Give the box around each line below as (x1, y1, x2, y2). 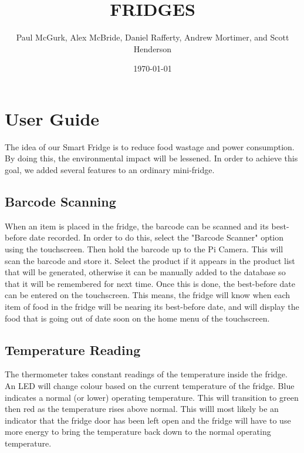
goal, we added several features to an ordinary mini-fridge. (5, 164, 215, 176)
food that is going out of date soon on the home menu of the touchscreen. (5, 312, 270, 324)
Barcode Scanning (5, 192, 116, 211)
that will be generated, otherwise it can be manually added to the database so (5, 266, 286, 278)
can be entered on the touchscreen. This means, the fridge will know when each (5, 289, 291, 301)
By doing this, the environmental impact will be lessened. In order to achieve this (5, 152, 298, 164)
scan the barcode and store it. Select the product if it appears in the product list (5, 254, 295, 266)
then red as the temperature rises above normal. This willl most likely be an (5, 403, 279, 415)
